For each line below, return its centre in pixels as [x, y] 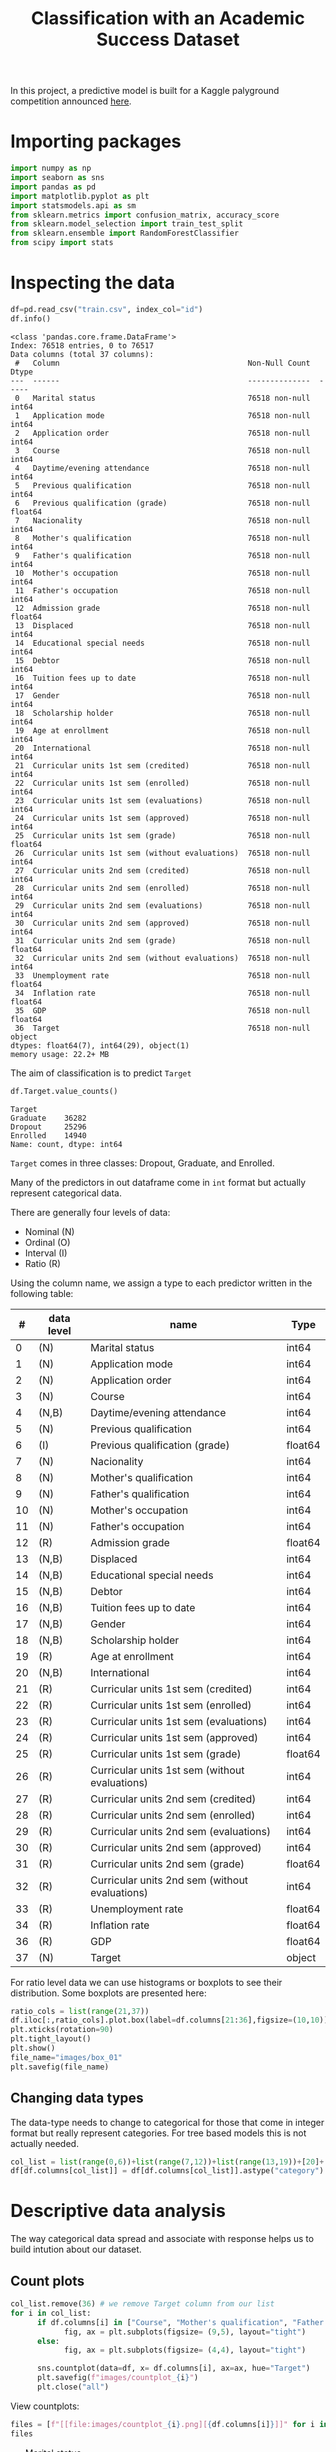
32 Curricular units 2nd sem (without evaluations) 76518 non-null [162, 958]
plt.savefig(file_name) [60, 2067]
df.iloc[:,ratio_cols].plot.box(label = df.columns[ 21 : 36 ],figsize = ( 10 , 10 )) [169, 2020]
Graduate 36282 [48, 1118]
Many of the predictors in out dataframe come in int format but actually [158, 1182]
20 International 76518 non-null [162, 748]
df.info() [31, 318]
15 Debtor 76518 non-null [162, 660]
